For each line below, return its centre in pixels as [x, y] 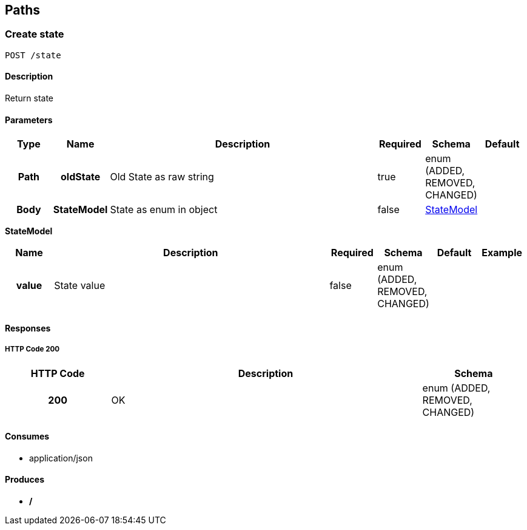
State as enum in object [164, 210]
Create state [35, 34]
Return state [29, 98]
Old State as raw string [162, 177]
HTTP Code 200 [32, 349]
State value [80, 286]
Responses [28, 328]
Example [502, 253]
